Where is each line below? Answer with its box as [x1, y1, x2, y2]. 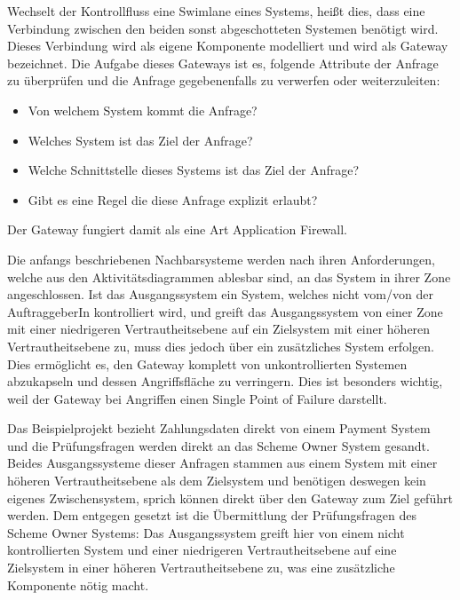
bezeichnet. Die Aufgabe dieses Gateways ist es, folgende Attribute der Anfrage [7, 53, 439, 72]
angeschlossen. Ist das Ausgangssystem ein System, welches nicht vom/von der [7, 285, 433, 304]
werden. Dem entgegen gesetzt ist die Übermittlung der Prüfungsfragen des [7, 506, 416, 525]
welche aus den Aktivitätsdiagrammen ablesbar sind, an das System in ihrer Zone [7, 267, 451, 286]
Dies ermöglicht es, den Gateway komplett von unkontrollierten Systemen [7, 354, 408, 373]
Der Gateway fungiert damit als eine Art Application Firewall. [7, 220, 348, 239]
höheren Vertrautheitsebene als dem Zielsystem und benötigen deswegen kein [7, 471, 426, 490]
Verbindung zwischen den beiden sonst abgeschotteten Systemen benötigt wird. [7, 19, 439, 37]
